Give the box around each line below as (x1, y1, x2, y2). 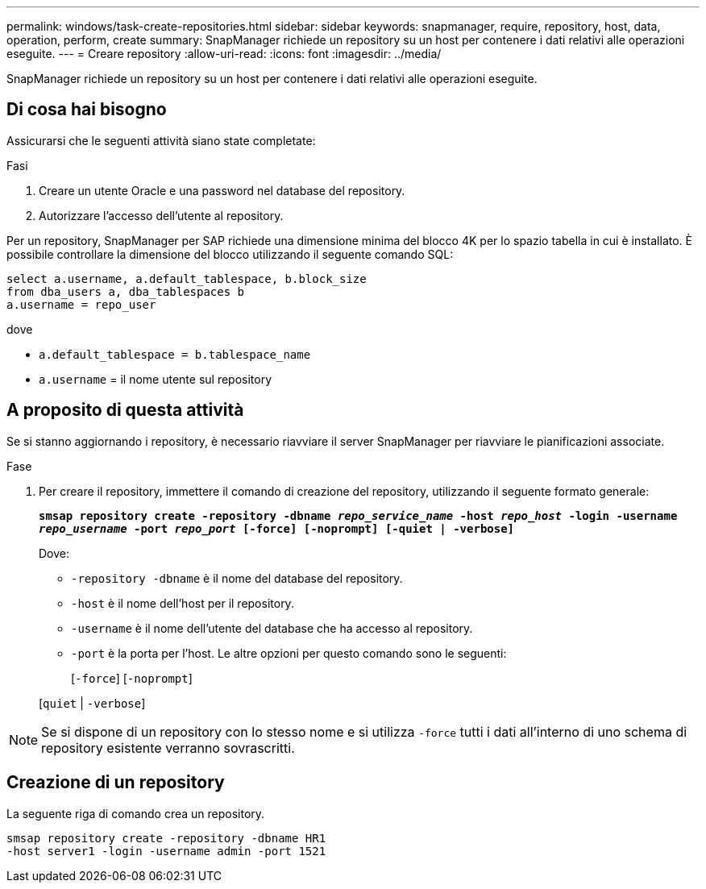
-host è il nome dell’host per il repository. (71, 596, 294, 610)
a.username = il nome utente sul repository (39, 372, 272, 386)
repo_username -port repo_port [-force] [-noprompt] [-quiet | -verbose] (39, 521, 515, 535)
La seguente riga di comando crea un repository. (6, 806, 265, 820)
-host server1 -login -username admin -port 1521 (6, 844, 326, 858)
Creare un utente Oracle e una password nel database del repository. (39, 183, 405, 197)
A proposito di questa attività (6, 400, 244, 421)
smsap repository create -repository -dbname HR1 (6, 831, 326, 845)
